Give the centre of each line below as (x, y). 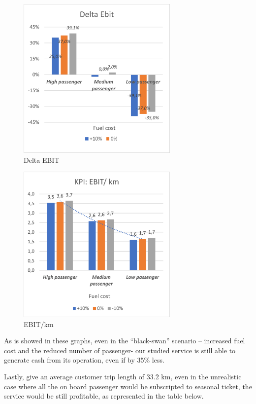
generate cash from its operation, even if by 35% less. (84, 360)
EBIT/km (39, 324)
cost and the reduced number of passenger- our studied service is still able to (120, 350)
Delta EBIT (42, 160)
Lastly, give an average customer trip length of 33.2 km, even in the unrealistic (123, 377)
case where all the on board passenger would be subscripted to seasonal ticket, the (128, 386)
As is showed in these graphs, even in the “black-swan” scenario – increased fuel (125, 341)
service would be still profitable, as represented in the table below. (104, 396)
